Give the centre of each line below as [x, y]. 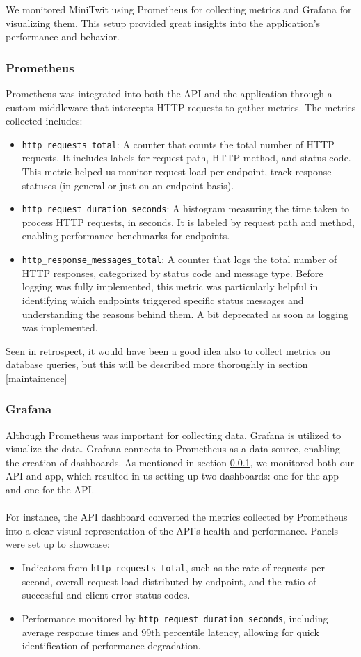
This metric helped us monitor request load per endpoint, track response [177, 172]
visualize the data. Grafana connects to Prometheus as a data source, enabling [173, 449]
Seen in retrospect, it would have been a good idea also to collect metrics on [168, 350]
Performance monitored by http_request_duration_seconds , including [175, 618]
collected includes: [44, 121]
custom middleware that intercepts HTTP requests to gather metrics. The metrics [181, 107]
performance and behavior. [63, 37]
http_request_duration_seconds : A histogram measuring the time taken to [186, 208]
